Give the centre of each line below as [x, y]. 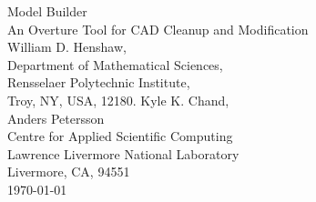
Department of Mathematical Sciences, [115, 64]
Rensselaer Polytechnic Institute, [99, 82]
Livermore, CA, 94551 [69, 172]
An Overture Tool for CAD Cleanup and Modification [158, 29]
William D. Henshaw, [67, 47]
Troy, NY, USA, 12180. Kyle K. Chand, [118, 100]
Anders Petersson [56, 118]
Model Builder [47, 11]
